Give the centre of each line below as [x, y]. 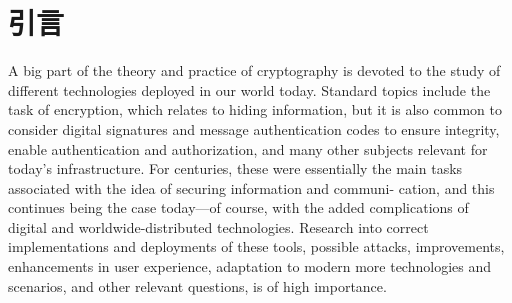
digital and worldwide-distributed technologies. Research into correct [218, 226]
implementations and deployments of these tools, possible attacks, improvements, [256, 246]
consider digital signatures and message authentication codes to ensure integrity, [254, 128]
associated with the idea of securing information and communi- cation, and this [251, 187]
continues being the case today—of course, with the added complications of [238, 207]
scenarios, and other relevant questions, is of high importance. [197, 285]
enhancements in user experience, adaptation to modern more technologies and [249, 266]
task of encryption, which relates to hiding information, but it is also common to [255, 109]
